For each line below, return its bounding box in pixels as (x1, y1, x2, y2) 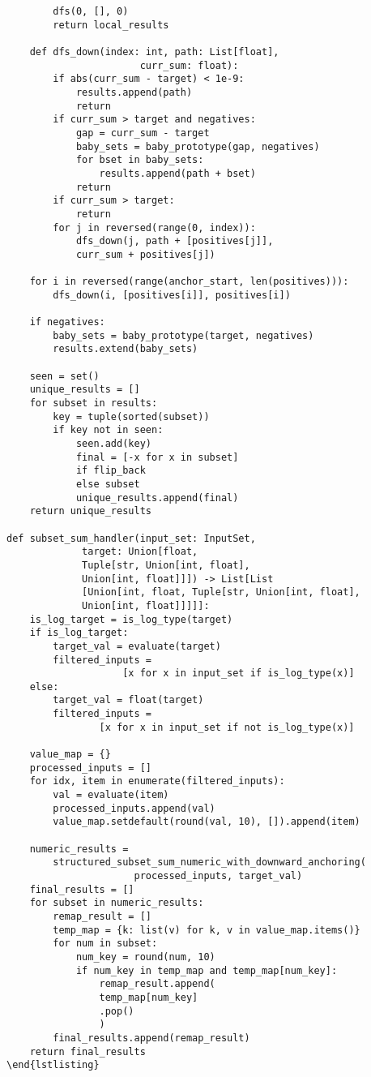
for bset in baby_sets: (75, 154, 204, 166)
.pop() (99, 1005, 134, 1017)
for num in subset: (53, 938, 158, 950)
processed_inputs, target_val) (134, 870, 303, 882)
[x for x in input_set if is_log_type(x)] (122, 667, 355, 680)
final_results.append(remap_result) (53, 1032, 250, 1044)
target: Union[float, (82, 546, 198, 558)
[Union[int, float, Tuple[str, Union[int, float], (82, 586, 360, 599)
